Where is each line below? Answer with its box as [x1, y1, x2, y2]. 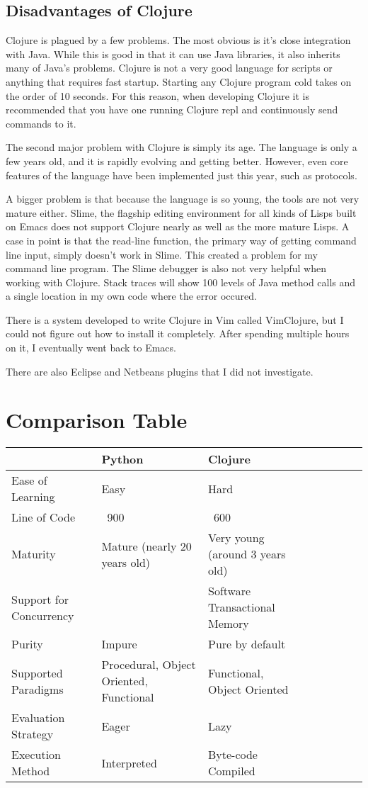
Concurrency [11, 607, 74, 624]
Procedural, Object [101, 656, 196, 673]
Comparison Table [6, 405, 188, 434]
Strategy [11, 726, 54, 743]
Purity [11, 636, 43, 653]
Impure [101, 636, 137, 653]
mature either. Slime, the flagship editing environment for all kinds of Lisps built [6, 205, 357, 220]
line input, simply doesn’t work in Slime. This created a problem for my [6, 247, 318, 261]
